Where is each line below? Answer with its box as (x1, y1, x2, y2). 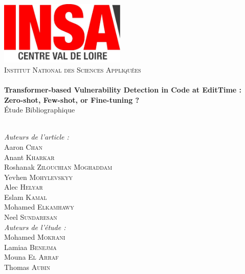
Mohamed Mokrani (4, 232, 65, 242)
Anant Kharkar (4, 151, 55, 162)
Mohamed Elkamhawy (4, 201, 74, 212)
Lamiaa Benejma (4, 241, 57, 252)
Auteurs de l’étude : (4, 221, 66, 232)
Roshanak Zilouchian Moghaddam (4, 162, 113, 172)
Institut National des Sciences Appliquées (4, 64, 141, 75)
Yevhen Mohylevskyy (4, 171, 73, 182)
